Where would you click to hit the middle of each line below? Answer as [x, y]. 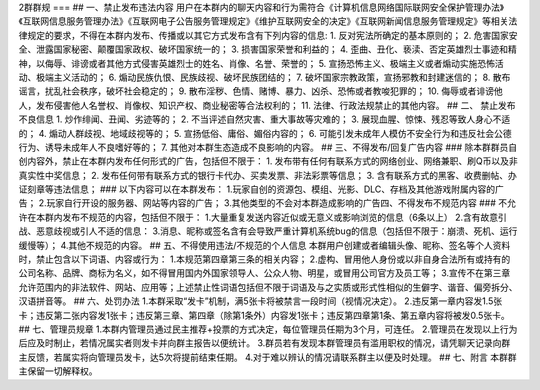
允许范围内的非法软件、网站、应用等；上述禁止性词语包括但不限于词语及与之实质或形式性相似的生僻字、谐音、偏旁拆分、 [268, 287]
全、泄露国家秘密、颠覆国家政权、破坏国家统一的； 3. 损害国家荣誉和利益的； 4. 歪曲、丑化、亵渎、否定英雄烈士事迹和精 [267, 49]
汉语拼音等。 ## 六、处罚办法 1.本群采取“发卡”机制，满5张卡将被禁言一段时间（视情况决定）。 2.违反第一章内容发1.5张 [260, 301]
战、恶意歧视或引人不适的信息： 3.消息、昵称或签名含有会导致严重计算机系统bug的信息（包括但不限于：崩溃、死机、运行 [268, 231]
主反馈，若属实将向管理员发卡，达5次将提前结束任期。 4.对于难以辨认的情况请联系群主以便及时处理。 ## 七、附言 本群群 [267, 357]
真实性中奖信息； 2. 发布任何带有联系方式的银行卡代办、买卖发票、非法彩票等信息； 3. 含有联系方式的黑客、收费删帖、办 [267, 175]
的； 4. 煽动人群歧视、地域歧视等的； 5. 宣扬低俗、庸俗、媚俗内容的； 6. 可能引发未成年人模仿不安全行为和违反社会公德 [265, 133]
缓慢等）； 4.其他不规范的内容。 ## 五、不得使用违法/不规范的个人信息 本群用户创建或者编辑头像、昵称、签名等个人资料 [264, 245]
